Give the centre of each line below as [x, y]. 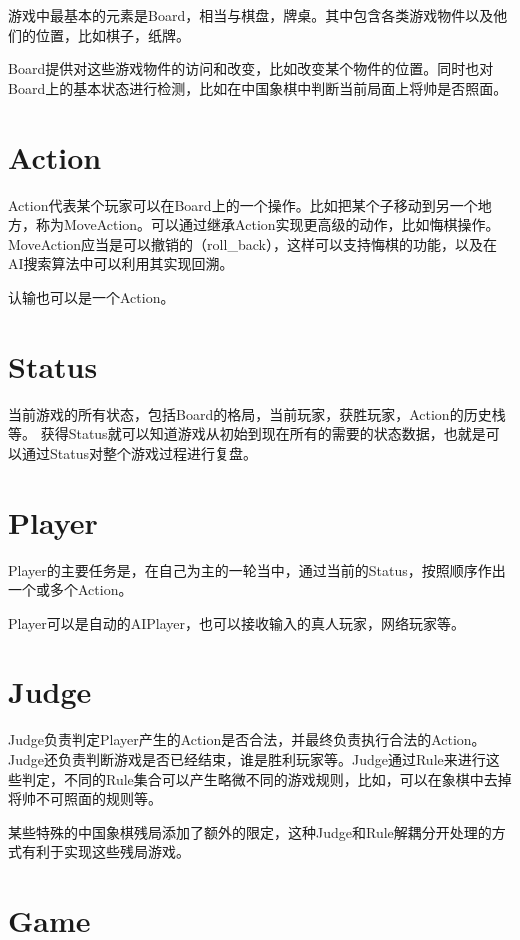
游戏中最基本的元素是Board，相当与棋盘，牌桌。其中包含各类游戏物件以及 [251, 15]
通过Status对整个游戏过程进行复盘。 [139, 452]
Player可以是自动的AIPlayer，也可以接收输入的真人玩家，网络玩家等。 [237, 622]
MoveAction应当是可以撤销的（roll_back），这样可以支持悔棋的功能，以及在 [252, 243]
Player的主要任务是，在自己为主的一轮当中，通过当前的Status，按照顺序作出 [257, 569]
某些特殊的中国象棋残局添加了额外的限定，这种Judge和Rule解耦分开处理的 [250, 831]
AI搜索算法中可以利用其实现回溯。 [121, 263]
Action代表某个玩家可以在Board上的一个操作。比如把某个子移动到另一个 [243, 204]
